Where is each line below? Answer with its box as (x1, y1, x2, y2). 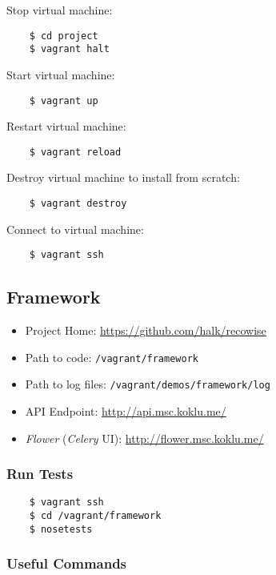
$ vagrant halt (29, 43, 110, 55)
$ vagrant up (29, 94, 98, 107)
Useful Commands (6, 553, 127, 573)
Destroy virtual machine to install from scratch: (6, 169, 240, 186)
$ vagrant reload (29, 146, 122, 158)
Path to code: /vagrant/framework (25, 348, 198, 365)
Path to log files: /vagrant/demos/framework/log (25, 376, 270, 392)
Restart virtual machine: (6, 118, 126, 135)
